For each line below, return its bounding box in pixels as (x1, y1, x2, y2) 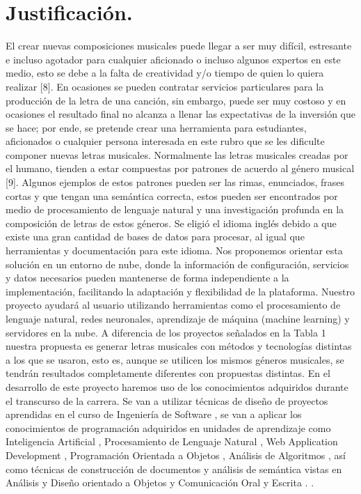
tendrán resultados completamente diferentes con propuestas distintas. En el (6, 366, 330, 380)
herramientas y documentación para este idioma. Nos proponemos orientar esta (6, 243, 343, 258)
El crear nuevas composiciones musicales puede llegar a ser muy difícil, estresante (6, 38, 352, 53)
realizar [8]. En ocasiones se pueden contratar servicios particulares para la (6, 79, 324, 93)
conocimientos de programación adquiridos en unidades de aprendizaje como (6, 420, 331, 435)
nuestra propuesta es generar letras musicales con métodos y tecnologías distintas (6, 339, 352, 353)
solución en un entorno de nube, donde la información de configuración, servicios (6, 256, 349, 271)
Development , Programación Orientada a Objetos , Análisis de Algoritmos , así (6, 447, 346, 462)
